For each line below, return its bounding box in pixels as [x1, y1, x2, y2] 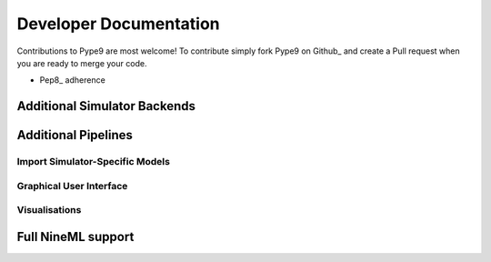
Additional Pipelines [16, 127, 134, 143]
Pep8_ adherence [39, 75, 106, 86]
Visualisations [16, 204, 82, 217]
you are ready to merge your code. [16, 57, 147, 68]
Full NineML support [16, 228, 135, 245]
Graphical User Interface [16, 179, 128, 192]
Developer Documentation [16, 14, 220, 34]
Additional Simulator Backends [16, 98, 195, 114]
